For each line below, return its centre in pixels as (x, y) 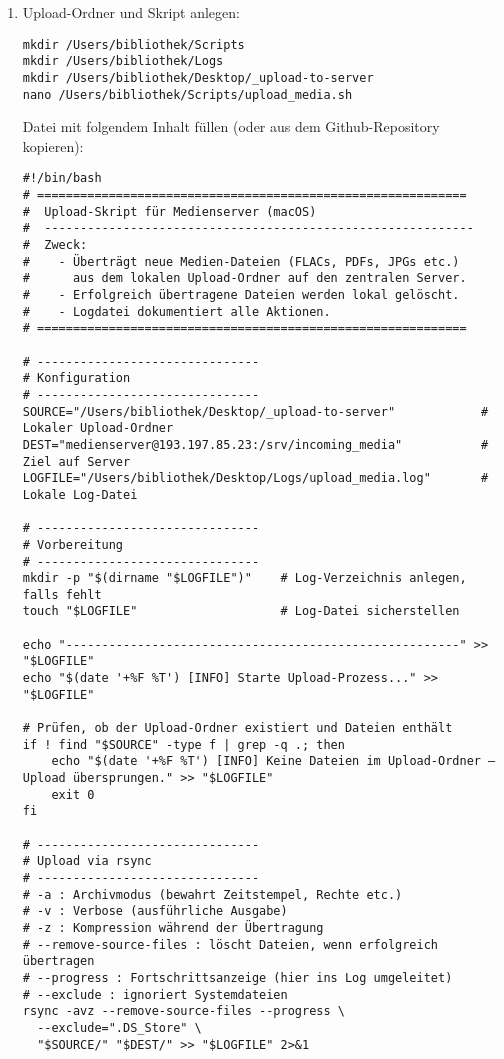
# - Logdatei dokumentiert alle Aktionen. (176, 311)
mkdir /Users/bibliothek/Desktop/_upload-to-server (198, 77)
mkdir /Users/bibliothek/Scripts (133, 44)
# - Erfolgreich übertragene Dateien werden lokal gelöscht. (241, 295)
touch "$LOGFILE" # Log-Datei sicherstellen (241, 611)
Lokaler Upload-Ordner (98, 428)
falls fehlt (62, 594)
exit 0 (73, 794)
